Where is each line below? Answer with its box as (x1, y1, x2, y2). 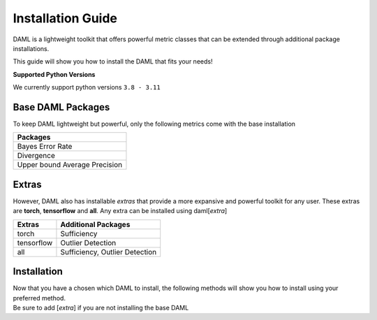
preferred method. (13, 293, 66, 302)
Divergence (17, 151, 55, 161)
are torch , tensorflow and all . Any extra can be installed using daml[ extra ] (13, 207, 228, 215)
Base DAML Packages (13, 101, 110, 113)
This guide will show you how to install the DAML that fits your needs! (13, 57, 213, 66)
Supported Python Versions (13, 70, 96, 78)
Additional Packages (60, 219, 131, 229)
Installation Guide (13, 10, 118, 26)
